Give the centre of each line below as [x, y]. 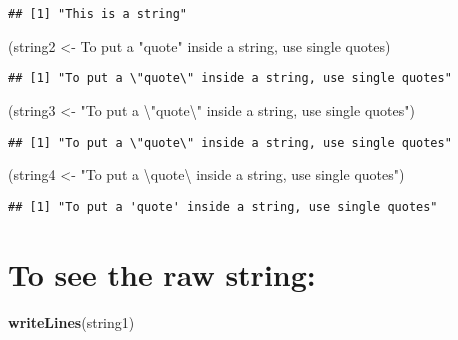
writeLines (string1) [71, 321]
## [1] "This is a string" [97, 14]
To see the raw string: [162, 273]
